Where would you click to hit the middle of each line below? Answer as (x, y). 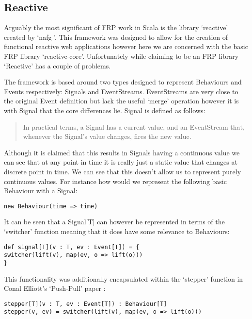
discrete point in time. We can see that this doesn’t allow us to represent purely (123, 171)
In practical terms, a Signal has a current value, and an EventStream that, (134, 126)
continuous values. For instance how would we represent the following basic (115, 181)
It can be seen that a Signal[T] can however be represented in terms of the (114, 222)
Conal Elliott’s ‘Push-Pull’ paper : (55, 288)
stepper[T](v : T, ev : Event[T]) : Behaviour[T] (86, 304)
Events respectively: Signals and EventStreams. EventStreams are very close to (121, 91)
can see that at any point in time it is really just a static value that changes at (121, 162)
